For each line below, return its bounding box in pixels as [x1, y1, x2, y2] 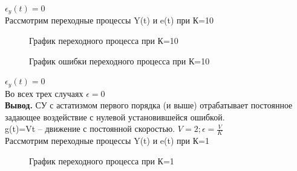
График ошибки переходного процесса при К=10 [29, 54, 210, 67]
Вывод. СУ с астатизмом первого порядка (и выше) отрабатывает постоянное [5, 99, 293, 111]
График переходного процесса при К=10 [29, 34, 178, 47]
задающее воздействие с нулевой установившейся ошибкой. [5, 110, 225, 123]
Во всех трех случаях [5, 87, 83, 99]
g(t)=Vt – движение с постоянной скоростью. [5, 122, 175, 135]
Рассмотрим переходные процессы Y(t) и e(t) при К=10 [5, 14, 214, 26]
